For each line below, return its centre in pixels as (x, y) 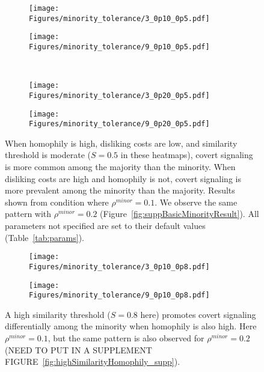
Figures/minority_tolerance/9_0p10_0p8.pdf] (119, 295)
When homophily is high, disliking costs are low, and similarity (121, 143)
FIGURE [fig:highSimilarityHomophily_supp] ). (93, 361)
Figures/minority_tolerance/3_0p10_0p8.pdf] (119, 267)
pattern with (28, 214)
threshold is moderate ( (48, 155)
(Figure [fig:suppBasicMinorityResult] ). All (180, 214)
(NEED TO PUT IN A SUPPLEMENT (78, 349)
